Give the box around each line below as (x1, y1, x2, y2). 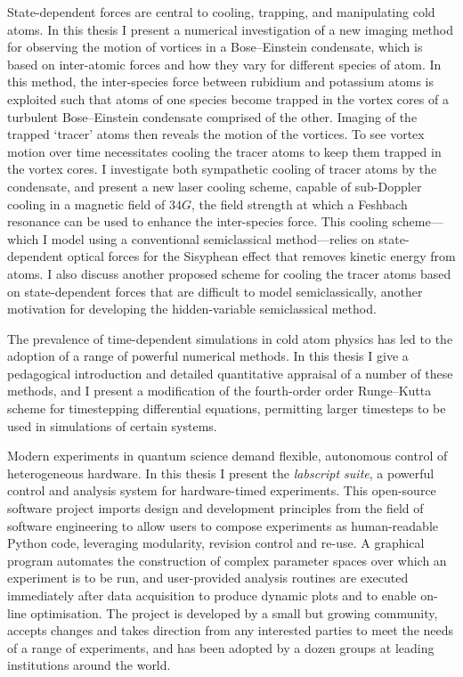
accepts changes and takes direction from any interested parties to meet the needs (7, 621, 454, 640)
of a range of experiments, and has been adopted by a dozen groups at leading (7, 638, 435, 657)
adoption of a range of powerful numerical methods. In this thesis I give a (7, 347, 409, 365)
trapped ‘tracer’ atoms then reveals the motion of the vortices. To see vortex (7, 125, 425, 143)
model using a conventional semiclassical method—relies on (51, 229, 375, 248)
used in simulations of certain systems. (7, 416, 217, 435)
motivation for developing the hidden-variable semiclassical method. (7, 299, 377, 318)
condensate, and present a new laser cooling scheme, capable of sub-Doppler (7, 176, 422, 195)
